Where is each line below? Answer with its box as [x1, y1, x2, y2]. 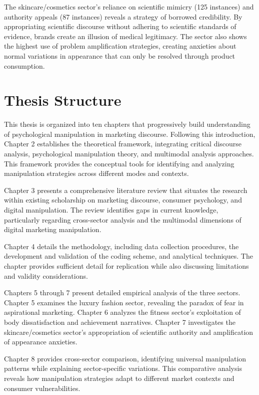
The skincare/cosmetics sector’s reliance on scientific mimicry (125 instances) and [4, 2, 254, 12]
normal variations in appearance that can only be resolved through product [4, 50, 235, 61]
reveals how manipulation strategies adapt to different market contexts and [4, 372, 234, 383]
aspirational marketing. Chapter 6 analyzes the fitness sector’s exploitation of [4, 307, 241, 317]
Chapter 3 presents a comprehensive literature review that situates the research [4, 184, 247, 195]
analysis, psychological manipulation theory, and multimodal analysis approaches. [4, 148, 254, 159]
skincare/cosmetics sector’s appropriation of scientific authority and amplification [4, 326, 253, 337]
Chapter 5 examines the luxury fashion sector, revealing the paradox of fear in [4, 297, 244, 307]
